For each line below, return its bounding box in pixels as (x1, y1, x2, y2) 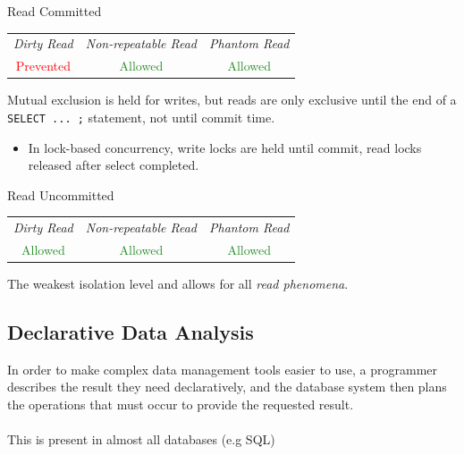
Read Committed (7, 2, 102, 20)
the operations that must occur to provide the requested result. (7, 394, 354, 413)
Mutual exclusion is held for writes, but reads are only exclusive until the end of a (7, 90, 457, 109)
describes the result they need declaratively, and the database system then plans (7, 377, 447, 396)
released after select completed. (28, 156, 199, 174)
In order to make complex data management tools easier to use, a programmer (7, 359, 438, 378)
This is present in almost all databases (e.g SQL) (7, 430, 275, 449)
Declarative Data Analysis (7, 317, 254, 345)
